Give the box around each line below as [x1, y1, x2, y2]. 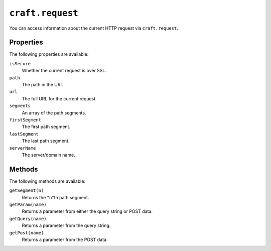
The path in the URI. [22, 82, 63, 88]
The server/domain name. [22, 152, 75, 158]
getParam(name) [9, 202, 47, 207]
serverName [9, 145, 36, 151]
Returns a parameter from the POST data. [22, 236, 108, 242]
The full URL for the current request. [22, 95, 97, 101]
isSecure [9, 61, 31, 66]
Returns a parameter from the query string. [22, 222, 111, 228]
